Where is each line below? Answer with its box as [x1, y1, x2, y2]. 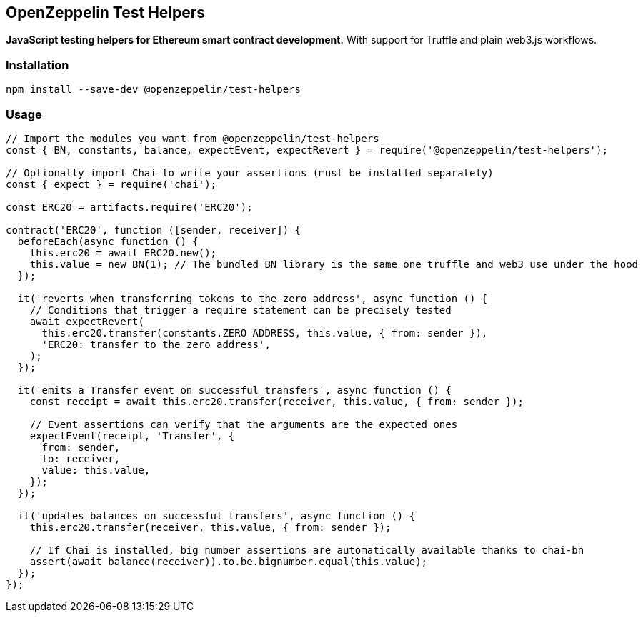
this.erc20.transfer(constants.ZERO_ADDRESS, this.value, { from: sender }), [41, 327, 488, 339]
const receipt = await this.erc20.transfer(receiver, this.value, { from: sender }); [29, 395, 524, 407]
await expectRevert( [29, 315, 144, 327]
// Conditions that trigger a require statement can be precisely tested [29, 304, 452, 316]
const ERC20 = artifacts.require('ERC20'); [6, 201, 253, 213]
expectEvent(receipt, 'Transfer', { [29, 429, 235, 442]
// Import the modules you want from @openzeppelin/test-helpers [6, 132, 379, 144]
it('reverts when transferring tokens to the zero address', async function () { [17, 292, 488, 304]
